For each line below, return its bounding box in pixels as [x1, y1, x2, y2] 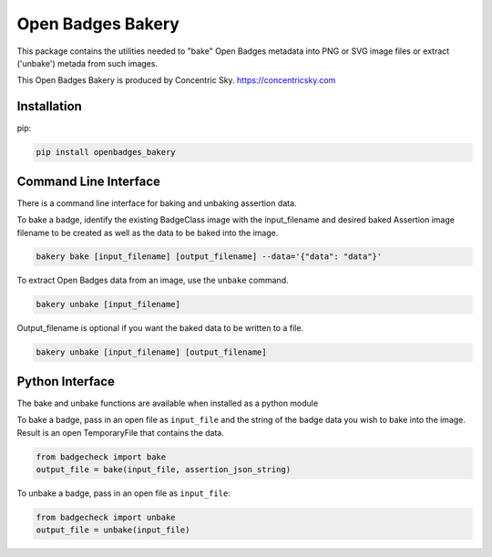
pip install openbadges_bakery [36, 147, 177, 158]
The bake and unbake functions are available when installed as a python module [16, 397, 319, 408]
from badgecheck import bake [36, 451, 167, 462]
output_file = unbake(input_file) [36, 525, 190, 535]
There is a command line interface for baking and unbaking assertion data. [16, 197, 297, 209]
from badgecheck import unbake [36, 512, 177, 523]
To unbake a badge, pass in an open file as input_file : [16, 488, 231, 499]
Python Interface [16, 374, 116, 389]
